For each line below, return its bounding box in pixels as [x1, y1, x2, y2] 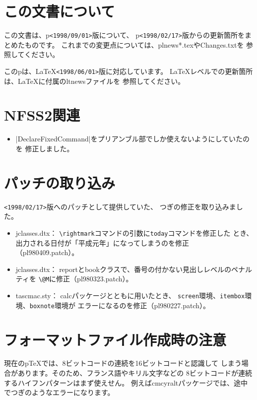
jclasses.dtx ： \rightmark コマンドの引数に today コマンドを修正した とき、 [15, 227, 254, 238]
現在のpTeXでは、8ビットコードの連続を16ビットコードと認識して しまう [4, 358, 242, 368]
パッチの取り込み [4, 172, 116, 193]
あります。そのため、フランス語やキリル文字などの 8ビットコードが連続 [17, 368, 252, 378]
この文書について [4, 1, 115, 21]
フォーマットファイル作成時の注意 [4, 329, 227, 349]
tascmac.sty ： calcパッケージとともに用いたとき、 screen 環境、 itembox [15, 290, 245, 300]
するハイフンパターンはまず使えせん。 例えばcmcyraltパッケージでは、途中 [4, 377, 248, 388]
